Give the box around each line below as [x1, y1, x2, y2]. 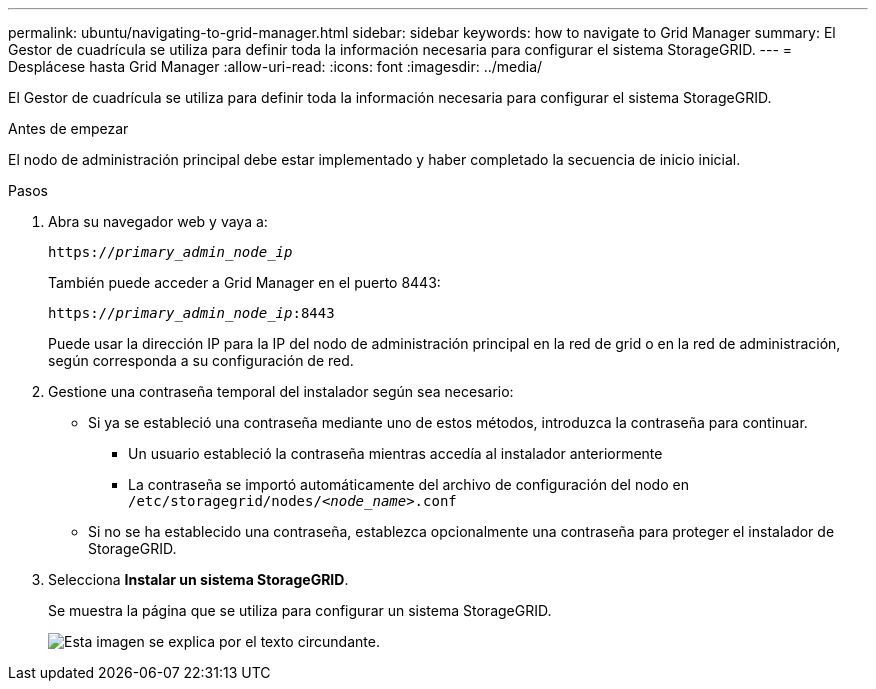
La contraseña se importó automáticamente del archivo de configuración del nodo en [128, 476, 689, 493]
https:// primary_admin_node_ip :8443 [48, 305, 335, 321]
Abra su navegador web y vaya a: [48, 213, 268, 230]
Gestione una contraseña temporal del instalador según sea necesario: [48, 383, 514, 400]
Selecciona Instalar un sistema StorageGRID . [48, 571, 349, 588]
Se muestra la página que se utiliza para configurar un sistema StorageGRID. [48, 602, 552, 619]
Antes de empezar [8, 120, 129, 137]
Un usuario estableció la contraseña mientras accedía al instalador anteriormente [128, 445, 663, 462]
